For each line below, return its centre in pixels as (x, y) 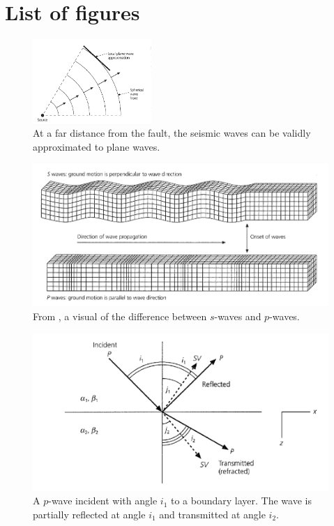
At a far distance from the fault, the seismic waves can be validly (172, 133)
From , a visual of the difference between (120, 316)
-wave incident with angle (103, 501)
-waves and (238, 316)
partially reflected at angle (89, 514)
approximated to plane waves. (97, 146)
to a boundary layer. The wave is (241, 501)
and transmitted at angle (212, 514)
